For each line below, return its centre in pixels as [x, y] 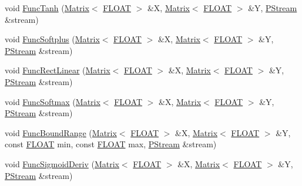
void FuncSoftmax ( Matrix [53, 101]
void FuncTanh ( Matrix [47, 8]
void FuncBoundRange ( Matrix [61, 132]
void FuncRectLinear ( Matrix [58, 70]
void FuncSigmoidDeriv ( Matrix [62, 163]
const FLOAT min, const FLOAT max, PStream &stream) [111, 144]
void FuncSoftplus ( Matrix [52, 39]
